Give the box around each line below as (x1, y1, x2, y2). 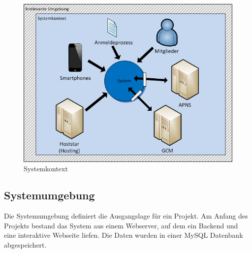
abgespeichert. (4, 239, 47, 250)
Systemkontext (24, 163, 68, 174)
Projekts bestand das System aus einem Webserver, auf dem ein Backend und (4, 220, 238, 230)
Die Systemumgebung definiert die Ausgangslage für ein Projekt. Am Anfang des (4, 211, 248, 221)
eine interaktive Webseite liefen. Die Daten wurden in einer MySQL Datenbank (4, 230, 243, 240)
